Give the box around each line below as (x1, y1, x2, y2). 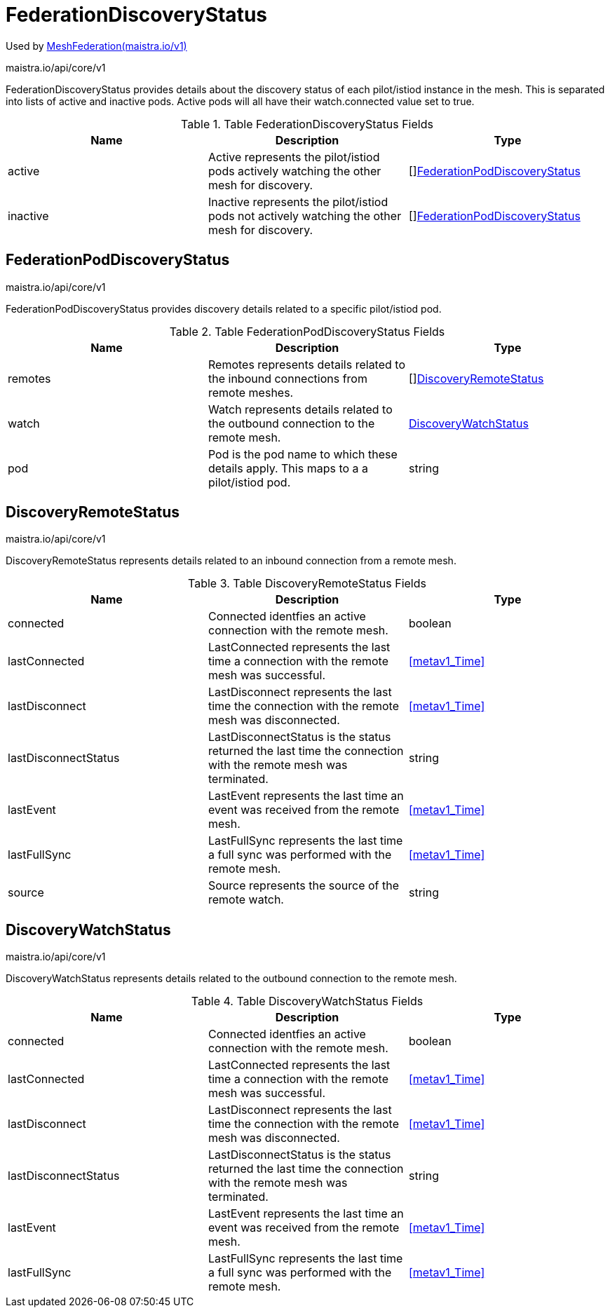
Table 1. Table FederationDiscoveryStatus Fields (181, 116, 433, 131)
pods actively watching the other (208, 163, 381, 178)
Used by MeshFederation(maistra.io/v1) (6, 39, 187, 52)
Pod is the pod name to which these (208, 447, 398, 461)
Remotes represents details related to (208, 357, 405, 372)
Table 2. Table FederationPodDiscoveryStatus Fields (169, 324, 445, 339)
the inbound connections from (208, 371, 367, 386)
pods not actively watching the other (208, 208, 402, 223)
